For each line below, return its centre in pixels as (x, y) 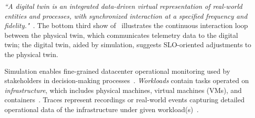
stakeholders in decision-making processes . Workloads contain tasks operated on (127, 80)
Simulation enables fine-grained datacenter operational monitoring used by (117, 71)
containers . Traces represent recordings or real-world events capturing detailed (125, 100)
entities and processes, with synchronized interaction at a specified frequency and (126, 15)
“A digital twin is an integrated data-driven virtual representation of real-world (124, 6)
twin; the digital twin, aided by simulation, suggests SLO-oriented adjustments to (128, 44)
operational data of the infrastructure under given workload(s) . (102, 109)
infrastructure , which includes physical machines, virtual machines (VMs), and (123, 90)
